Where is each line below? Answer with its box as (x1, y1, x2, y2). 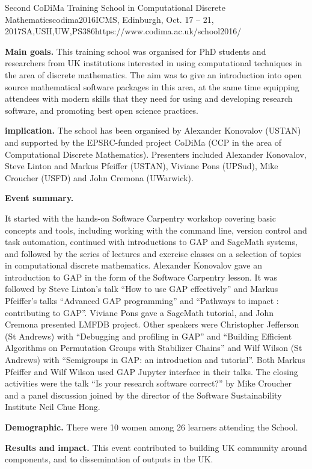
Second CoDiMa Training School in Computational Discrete (5, 1, 225, 13)
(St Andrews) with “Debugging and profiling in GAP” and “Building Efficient (5, 329, 292, 342)
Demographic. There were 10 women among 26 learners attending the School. (5, 421, 298, 433)
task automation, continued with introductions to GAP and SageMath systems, (5, 235, 298, 248)
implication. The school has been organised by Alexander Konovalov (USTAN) (5, 124, 301, 137)
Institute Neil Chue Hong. (5, 400, 100, 413)
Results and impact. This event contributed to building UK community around (5, 441, 307, 453)
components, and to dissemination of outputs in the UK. (5, 453, 213, 465)
